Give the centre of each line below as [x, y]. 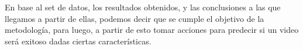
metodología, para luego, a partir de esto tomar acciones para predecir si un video [152, 30]
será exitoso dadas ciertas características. [78, 41]
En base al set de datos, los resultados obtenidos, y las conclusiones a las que [143, 7]
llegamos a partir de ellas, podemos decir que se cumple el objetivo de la [135, 18]
